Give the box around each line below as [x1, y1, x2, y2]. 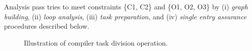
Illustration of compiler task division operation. [24, 37, 168, 48]
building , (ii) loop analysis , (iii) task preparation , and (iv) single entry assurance [4, 11, 247, 21]
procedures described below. [4, 21, 89, 31]
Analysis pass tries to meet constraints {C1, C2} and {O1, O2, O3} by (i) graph [4, 1, 248, 11]
